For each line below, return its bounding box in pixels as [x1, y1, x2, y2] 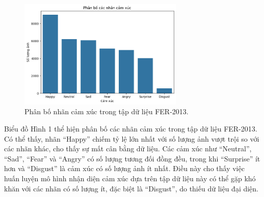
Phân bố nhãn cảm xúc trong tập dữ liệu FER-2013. [24, 106, 189, 117]
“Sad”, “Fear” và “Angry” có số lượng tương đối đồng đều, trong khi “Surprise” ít [4, 153, 260, 163]
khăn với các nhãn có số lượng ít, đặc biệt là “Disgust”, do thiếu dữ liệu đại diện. [4, 183, 258, 193]
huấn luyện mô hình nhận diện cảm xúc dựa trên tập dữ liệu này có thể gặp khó [4, 173, 256, 184]
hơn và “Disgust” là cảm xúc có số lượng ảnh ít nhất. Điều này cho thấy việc [4, 163, 245, 174]
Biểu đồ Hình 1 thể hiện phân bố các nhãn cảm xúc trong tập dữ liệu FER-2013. [4, 123, 257, 134]
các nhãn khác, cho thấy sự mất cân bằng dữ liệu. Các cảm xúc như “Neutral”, [4, 143, 252, 154]
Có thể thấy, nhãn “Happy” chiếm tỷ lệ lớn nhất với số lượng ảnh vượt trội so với [4, 133, 259, 144]
